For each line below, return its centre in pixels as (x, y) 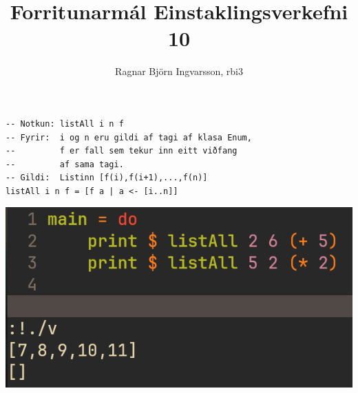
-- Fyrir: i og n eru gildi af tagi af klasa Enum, (129, 137)
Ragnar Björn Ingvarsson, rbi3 (179, 71)
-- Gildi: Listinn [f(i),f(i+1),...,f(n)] (107, 178)
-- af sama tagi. (65, 164)
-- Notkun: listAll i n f (65, 124)
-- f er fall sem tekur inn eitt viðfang (122, 151)
